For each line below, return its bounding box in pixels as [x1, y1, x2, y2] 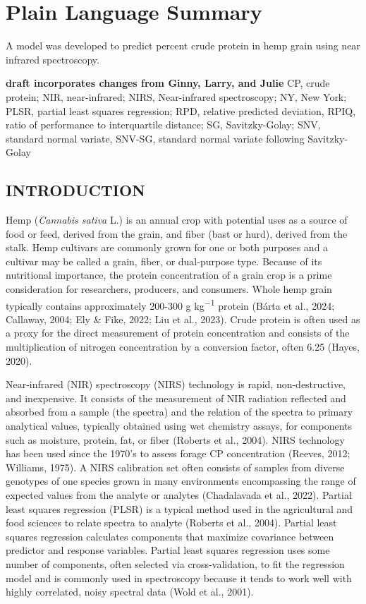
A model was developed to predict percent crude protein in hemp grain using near [6, 38, 360, 53]
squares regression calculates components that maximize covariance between [6, 528, 334, 543]
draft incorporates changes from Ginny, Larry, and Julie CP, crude [6, 75, 330, 90]
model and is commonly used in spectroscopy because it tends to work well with [6, 570, 352, 585]
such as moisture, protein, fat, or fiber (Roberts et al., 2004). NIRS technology [6, 432, 345, 447]
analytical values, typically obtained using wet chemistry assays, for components [6, 418, 352, 433]
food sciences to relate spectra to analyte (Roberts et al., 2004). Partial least [6, 515, 337, 530]
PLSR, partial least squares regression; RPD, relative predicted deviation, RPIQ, [6, 103, 356, 118]
